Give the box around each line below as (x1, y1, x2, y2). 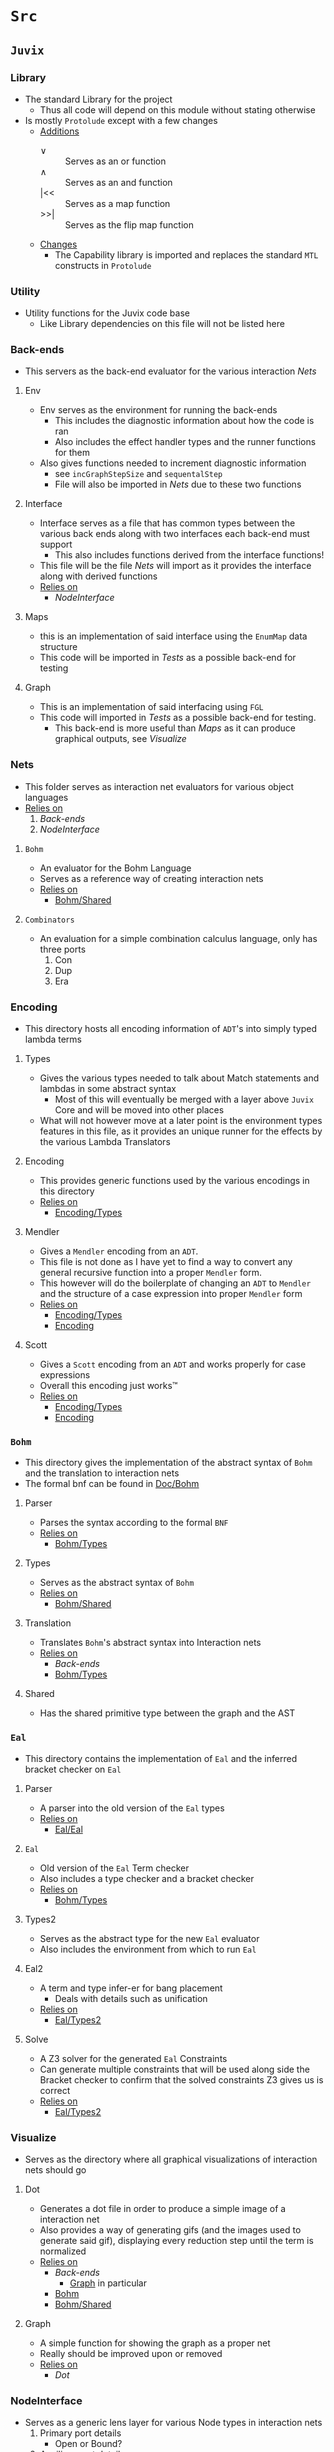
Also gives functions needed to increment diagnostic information (39, 457, 307, 469)
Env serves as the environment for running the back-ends (39, 404, 278, 416)
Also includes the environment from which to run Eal (39, 1943, 257, 1955)
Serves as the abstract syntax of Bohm (39, 1577, 195, 1589)
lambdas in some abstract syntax (39, 1083, 177, 1095)
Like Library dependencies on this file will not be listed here (39, 318, 285, 330)
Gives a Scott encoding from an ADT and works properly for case (39, 1358, 307, 1371)
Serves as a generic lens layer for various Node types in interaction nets (24, 2417, 323, 2429)
